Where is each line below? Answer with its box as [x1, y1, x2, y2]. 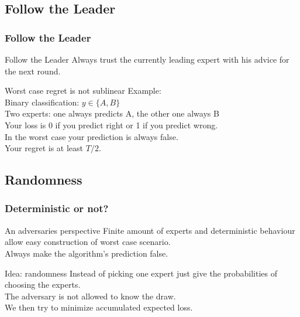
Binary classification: [5, 96, 80, 108]
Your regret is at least [5, 142, 84, 154]
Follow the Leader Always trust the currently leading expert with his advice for [5, 53, 289, 65]
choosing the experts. [5, 278, 81, 291]
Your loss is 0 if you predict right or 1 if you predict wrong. [5, 118, 218, 131]
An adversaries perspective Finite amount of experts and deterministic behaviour [5, 224, 295, 236]
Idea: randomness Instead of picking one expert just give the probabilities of [5, 267, 278, 279]
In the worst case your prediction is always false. [5, 130, 178, 142]
